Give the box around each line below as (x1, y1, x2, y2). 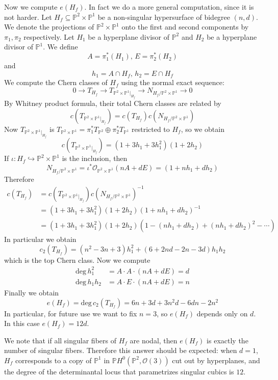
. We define (43, 41, 78, 52)
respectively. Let (23, 31, 74, 42)
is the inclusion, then (62, 153, 128, 164)
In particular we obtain (4, 234, 77, 245)
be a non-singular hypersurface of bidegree (97, 11, 231, 22)
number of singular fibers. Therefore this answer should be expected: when (4, 345, 237, 356)
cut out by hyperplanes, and (172, 355, 260, 365)
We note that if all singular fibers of (4, 335, 116, 345)
